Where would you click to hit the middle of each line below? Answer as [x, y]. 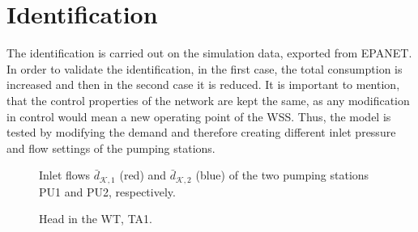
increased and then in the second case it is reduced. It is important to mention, [203, 84]
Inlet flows [65, 175]
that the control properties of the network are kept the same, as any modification [208, 100]
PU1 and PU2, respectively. [107, 191]
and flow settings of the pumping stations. [111, 148]
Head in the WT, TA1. [96, 219]
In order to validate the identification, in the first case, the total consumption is [205, 68]
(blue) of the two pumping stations [282, 175]
